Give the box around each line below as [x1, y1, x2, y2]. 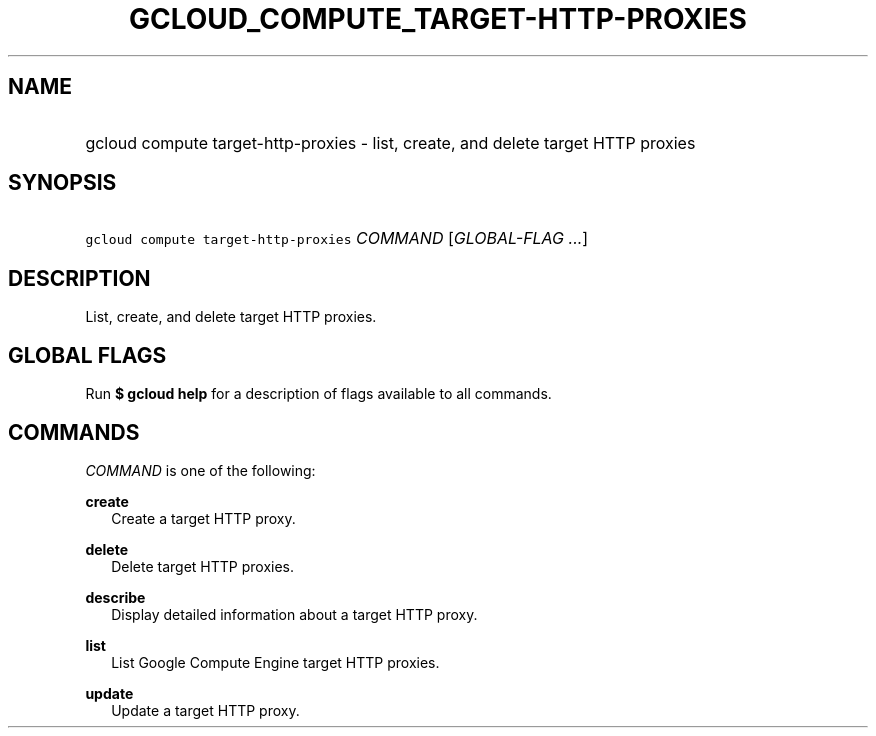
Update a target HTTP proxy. [111, 701, 300, 719]
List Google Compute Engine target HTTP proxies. [111, 653, 440, 671]
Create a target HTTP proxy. [111, 509, 296, 527]
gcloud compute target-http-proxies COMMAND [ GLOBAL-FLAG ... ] [85, 228, 589, 249]
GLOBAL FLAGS [8, 342, 167, 368]
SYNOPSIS [8, 170, 117, 196]
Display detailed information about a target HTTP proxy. [111, 605, 478, 623]
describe [85, 588, 146, 606]
